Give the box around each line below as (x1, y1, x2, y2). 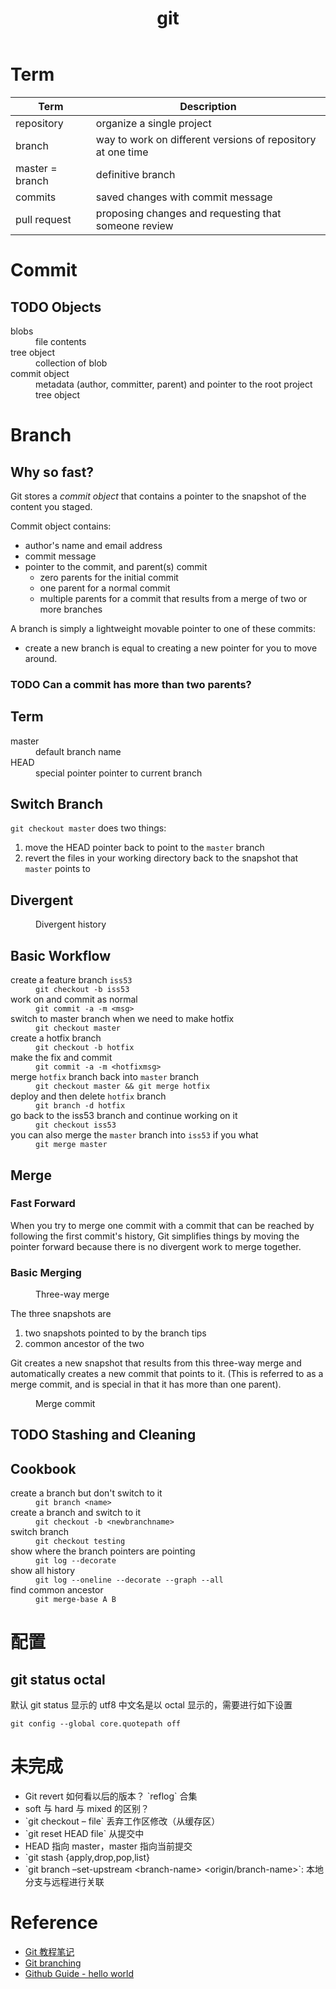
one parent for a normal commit (39, 582, 171, 594)
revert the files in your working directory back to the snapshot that (24, 852, 299, 864)
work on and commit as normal (10, 993, 138, 1006)
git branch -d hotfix (35, 1101, 126, 1111)
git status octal (10, 1671, 106, 1688)
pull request (15, 212, 72, 226)
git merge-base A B (35, 1595, 117, 1605)
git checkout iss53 (35, 1120, 117, 1131)
